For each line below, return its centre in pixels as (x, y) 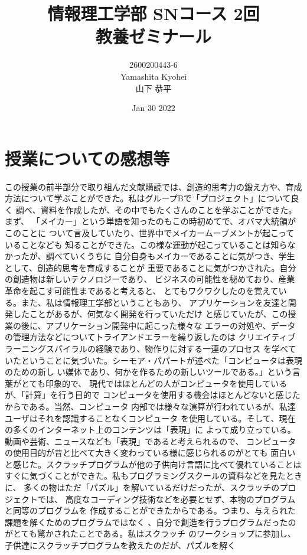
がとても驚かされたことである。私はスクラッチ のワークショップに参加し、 (150, 533)
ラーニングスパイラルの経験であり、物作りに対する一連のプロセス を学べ (146, 348)
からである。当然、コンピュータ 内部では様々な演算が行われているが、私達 (150, 406)
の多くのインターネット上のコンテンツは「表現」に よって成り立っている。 (150, 430)
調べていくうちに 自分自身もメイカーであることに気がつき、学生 (170, 256)
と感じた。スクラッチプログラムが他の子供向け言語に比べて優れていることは (153, 464)
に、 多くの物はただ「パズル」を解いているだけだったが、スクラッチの (142, 487)
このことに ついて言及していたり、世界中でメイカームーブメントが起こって (150, 233)
